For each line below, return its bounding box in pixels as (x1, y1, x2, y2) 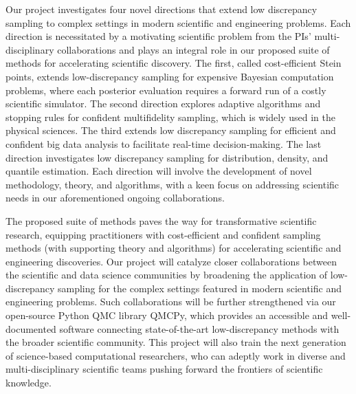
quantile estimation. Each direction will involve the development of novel (5, 164, 312, 178)
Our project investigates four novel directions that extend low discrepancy (5, 2, 318, 16)
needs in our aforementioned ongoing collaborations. (5, 190, 225, 205)
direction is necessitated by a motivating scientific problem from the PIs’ (5, 29, 311, 43)
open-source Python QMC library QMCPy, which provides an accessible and (5, 308, 329, 322)
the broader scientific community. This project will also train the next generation (5, 335, 346, 349)
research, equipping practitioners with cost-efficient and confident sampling (5, 227, 321, 241)
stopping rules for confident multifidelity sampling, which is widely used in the (5, 109, 336, 124)
